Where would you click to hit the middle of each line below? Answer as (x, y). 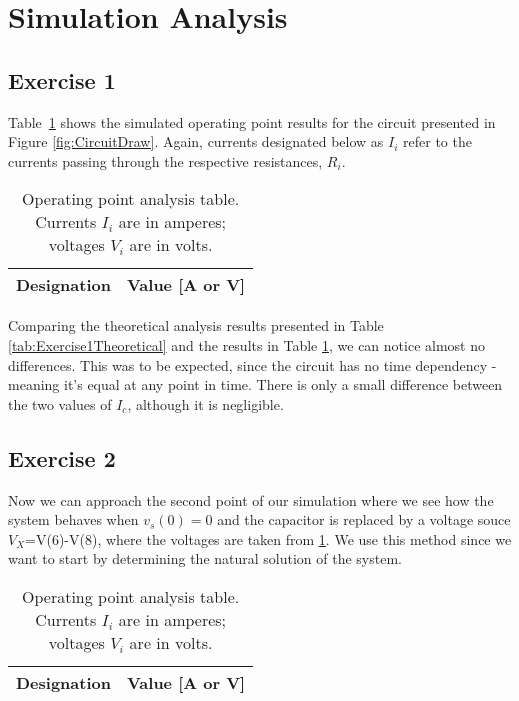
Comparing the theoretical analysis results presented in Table (196, 325)
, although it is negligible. (205, 403)
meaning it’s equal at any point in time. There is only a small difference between (255, 384)
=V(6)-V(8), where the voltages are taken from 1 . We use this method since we (268, 538)
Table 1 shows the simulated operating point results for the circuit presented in (252, 121)
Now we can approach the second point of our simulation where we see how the (251, 499)
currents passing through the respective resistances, (165, 160)
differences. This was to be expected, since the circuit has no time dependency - (252, 364)
